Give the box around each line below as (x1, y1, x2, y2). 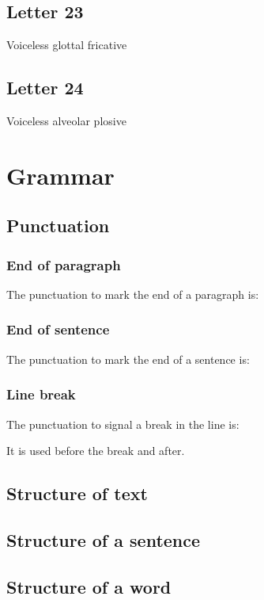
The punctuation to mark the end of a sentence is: (6, 350, 250, 367)
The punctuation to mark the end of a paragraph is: (6, 285, 259, 302)
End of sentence (6, 319, 110, 339)
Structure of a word (6, 574, 172, 598)
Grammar (6, 159, 115, 191)
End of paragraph (6, 254, 121, 274)
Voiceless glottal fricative (6, 36, 127, 53)
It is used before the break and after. (6, 442, 185, 459)
